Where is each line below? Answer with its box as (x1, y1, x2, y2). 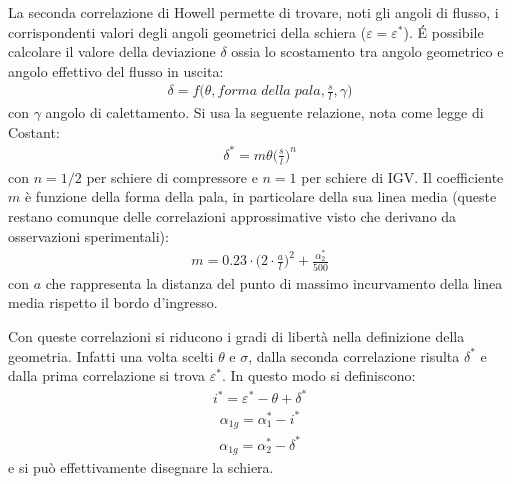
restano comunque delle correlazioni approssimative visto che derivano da (8, 205, 457, 226)
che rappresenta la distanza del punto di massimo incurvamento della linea (45, 272, 503, 293)
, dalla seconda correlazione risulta (248, 345, 460, 366)
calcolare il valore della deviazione (8, 41, 216, 62)
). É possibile (403, 21, 484, 42)
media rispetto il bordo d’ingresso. (8, 292, 218, 313)
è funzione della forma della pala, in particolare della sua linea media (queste (24, 186, 497, 207)
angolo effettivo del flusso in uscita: (8, 60, 224, 81)
